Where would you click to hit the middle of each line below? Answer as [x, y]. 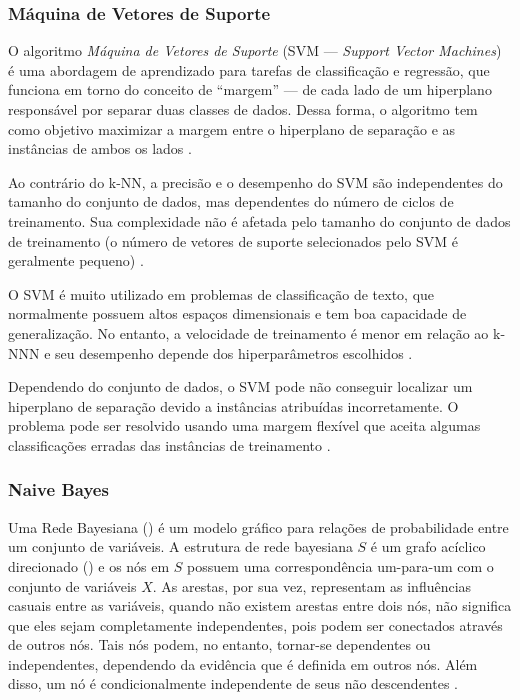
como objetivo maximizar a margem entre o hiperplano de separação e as [232, 128]
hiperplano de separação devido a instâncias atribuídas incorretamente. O [233, 405]
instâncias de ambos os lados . [100, 148]
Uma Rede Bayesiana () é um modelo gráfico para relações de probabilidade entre [258, 526]
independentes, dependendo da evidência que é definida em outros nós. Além [243, 663]
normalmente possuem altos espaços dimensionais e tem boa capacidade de [237, 313]
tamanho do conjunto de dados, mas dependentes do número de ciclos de [231, 201]
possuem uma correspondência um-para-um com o [340, 565]
